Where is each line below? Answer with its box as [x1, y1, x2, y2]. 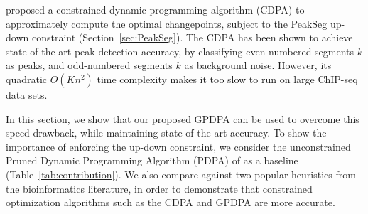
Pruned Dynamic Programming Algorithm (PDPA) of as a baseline [6, 153, 298, 168]
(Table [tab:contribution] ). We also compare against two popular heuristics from [6, 166, 356, 181]
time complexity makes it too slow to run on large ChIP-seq [97, 71, 358, 86]
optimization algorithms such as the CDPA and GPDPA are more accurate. [6, 195, 335, 210]
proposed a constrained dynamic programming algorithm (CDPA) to [6, 2, 305, 16]
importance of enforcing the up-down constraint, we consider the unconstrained [6, 139, 351, 154]
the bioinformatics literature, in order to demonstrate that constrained [6, 181, 313, 196]
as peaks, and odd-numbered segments [6, 58, 173, 73]
